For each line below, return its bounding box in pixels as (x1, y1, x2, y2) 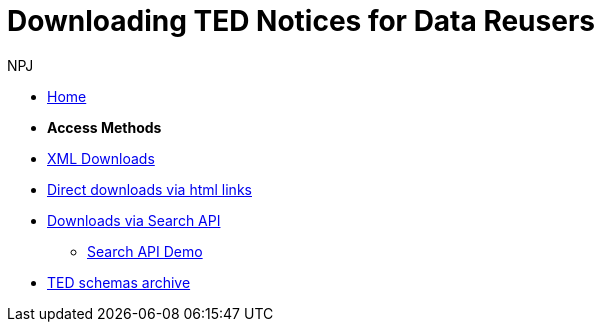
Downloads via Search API (47, 211, 221, 229)
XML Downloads (47, 149, 155, 167)
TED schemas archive (47, 273, 191, 291)
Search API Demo (87, 242, 203, 260)
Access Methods (47, 118, 162, 136)
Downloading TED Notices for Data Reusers (7, 4, 595, 38)
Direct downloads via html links (47, 180, 252, 198)
